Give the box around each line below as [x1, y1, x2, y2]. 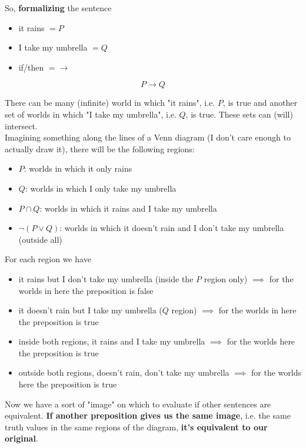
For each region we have [5, 253, 91, 265]
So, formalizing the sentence [5, 2, 112, 14]
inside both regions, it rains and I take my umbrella [18, 335, 205, 347]
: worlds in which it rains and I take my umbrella [39, 202, 217, 214]
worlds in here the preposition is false [18, 284, 154, 296]
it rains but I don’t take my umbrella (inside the [18, 272, 194, 285]
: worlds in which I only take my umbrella [25, 182, 177, 194]
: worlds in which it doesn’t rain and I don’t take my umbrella [59, 222, 284, 234]
